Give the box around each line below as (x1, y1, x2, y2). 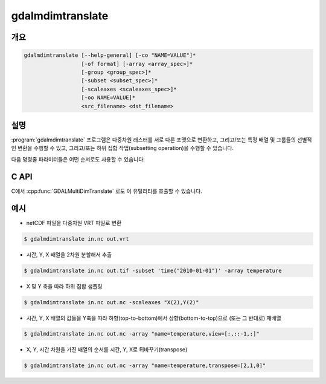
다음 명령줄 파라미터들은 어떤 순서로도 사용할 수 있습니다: (11, 155, 145, 163)
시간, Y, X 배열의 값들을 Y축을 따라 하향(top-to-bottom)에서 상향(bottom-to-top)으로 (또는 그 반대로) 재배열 (26, 314, 282, 322)
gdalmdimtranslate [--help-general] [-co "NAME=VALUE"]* (24, 52, 196, 59)
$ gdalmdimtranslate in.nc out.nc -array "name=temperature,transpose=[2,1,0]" (24, 362, 266, 369)
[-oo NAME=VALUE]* (81, 94, 136, 101)
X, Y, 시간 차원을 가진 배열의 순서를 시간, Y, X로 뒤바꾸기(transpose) (26, 346, 188, 353)
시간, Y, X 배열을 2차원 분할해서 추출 (26, 251, 112, 258)
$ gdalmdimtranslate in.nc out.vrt (24, 235, 129, 242)
